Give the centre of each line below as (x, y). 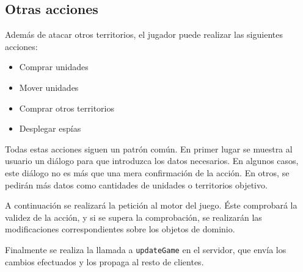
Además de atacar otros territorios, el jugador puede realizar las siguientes (144, 34)
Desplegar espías (50, 128)
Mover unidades (49, 87)
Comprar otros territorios (67, 108)
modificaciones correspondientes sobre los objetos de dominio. (120, 229)
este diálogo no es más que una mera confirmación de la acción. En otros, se (147, 172)
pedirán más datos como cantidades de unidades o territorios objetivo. (136, 184)
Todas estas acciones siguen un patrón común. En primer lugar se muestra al (149, 149)
